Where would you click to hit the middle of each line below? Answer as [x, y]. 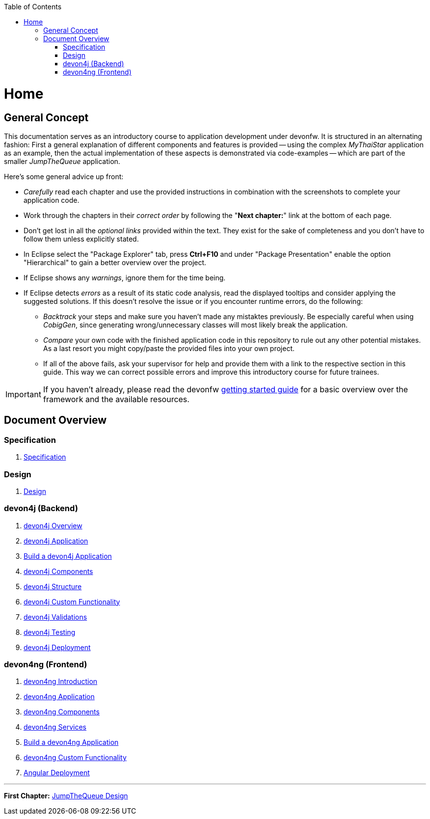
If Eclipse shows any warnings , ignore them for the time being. [125, 277]
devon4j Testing [50, 632]
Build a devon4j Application [68, 556]
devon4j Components [58, 571]
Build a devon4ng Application [71, 742]
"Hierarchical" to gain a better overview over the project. [115, 262]
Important [23, 394]
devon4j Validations [55, 617]
